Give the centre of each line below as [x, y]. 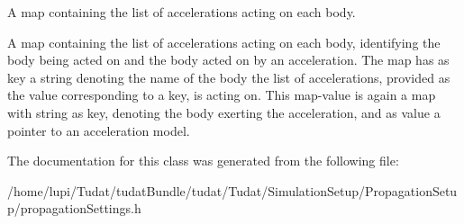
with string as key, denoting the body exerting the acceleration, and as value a [224, 112]
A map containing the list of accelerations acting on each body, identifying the [224, 42]
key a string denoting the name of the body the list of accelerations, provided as [229, 77]
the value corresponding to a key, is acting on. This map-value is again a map [222, 95]
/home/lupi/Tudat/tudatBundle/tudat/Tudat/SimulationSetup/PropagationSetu [232, 190]
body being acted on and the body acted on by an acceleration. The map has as [228, 60]
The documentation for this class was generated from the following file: [203, 161]
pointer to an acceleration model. [99, 130]
